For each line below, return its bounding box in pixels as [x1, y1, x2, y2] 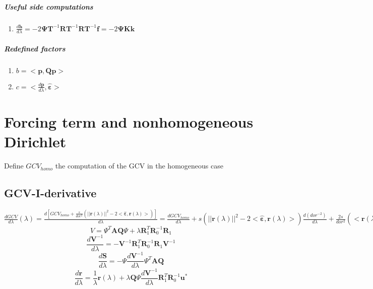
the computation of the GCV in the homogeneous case [55, 160, 223, 171]
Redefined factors [4, 43, 66, 53]
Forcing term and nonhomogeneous [4, 111, 254, 132]
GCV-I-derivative [4, 185, 97, 201]
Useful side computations [4, 1, 93, 12]
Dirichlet [4, 131, 67, 152]
